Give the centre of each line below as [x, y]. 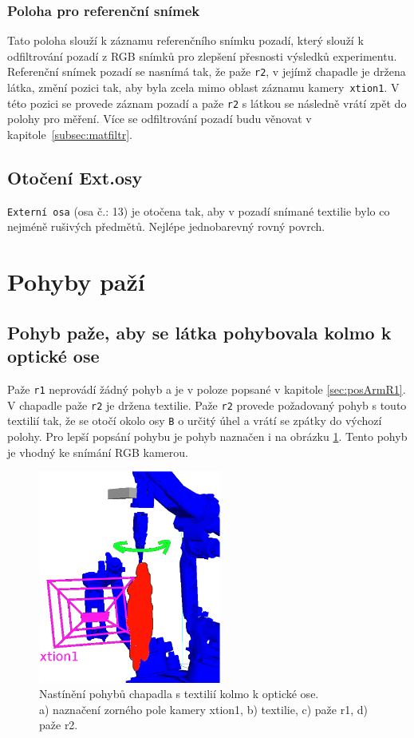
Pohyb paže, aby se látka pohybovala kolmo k [199, 332]
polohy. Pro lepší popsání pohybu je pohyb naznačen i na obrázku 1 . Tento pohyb [207, 436]
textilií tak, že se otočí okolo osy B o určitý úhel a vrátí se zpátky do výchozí [195, 421]
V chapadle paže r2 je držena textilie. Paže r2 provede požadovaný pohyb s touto [207, 405]
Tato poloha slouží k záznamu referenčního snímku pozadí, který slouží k [185, 40]
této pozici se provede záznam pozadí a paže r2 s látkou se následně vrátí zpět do [207, 103]
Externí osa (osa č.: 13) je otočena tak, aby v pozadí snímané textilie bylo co [199, 210]
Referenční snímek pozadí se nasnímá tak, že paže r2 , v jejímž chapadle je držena [207, 71]
